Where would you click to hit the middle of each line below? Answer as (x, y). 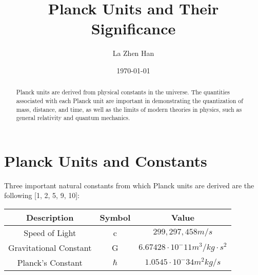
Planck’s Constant (50, 263)
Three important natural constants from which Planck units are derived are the (129, 185)
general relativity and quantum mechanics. (73, 118)
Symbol (115, 218)
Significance (133, 28)
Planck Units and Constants (106, 160)
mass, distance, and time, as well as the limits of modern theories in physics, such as (129, 109)
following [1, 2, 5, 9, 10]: (42, 195)
